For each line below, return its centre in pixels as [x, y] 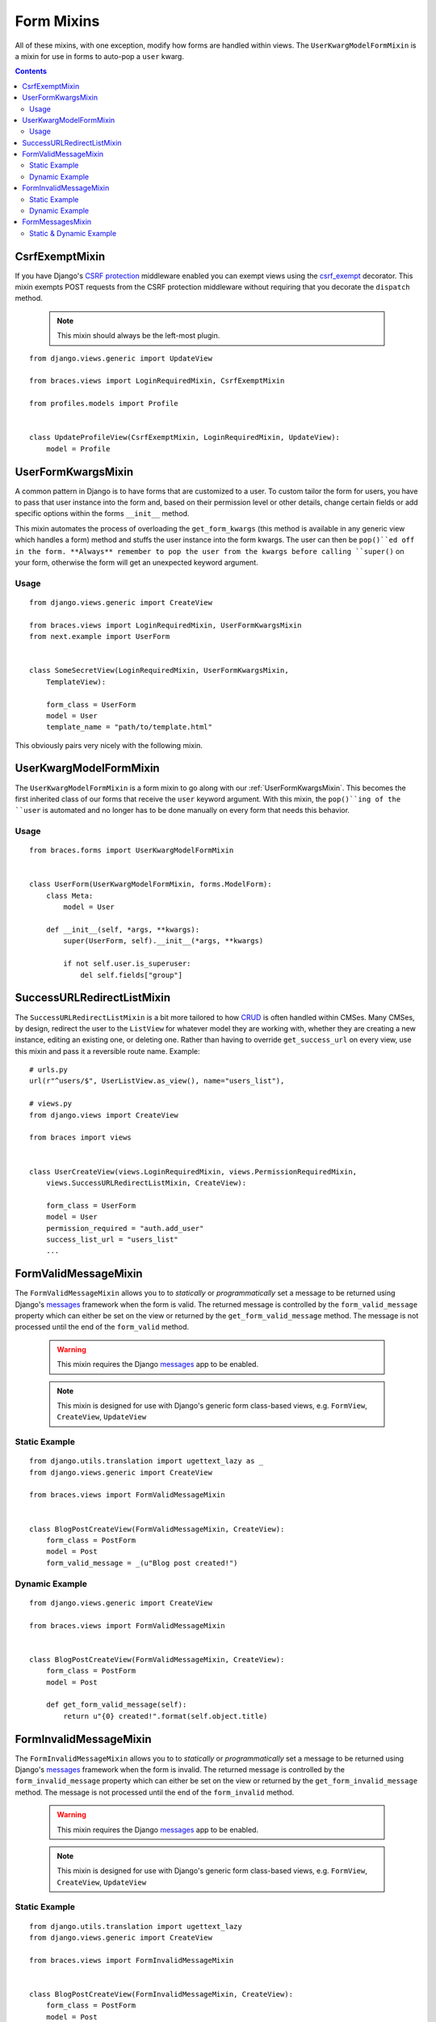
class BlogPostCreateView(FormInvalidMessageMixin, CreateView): [161, 1995]
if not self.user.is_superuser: [127, 964]
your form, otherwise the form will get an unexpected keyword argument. [136, 563]
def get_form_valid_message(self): [116, 1705]
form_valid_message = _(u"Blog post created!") [142, 1563]
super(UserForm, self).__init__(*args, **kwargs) [163, 941]
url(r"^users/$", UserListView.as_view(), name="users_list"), [157, 1081]
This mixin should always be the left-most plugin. [138, 336]
